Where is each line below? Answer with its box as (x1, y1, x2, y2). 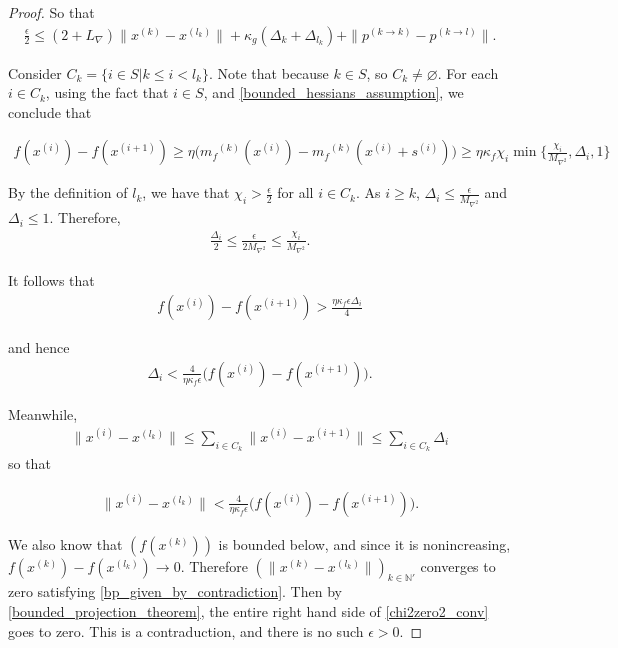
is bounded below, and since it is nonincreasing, (218, 533, 511, 554)
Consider (8, 62, 62, 83)
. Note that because (208, 62, 329, 83)
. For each (437, 62, 499, 83)
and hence (8, 337, 70, 358)
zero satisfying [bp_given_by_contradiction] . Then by (8, 581, 342, 602)
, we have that (142, 182, 230, 203)
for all (277, 182, 314, 203)
